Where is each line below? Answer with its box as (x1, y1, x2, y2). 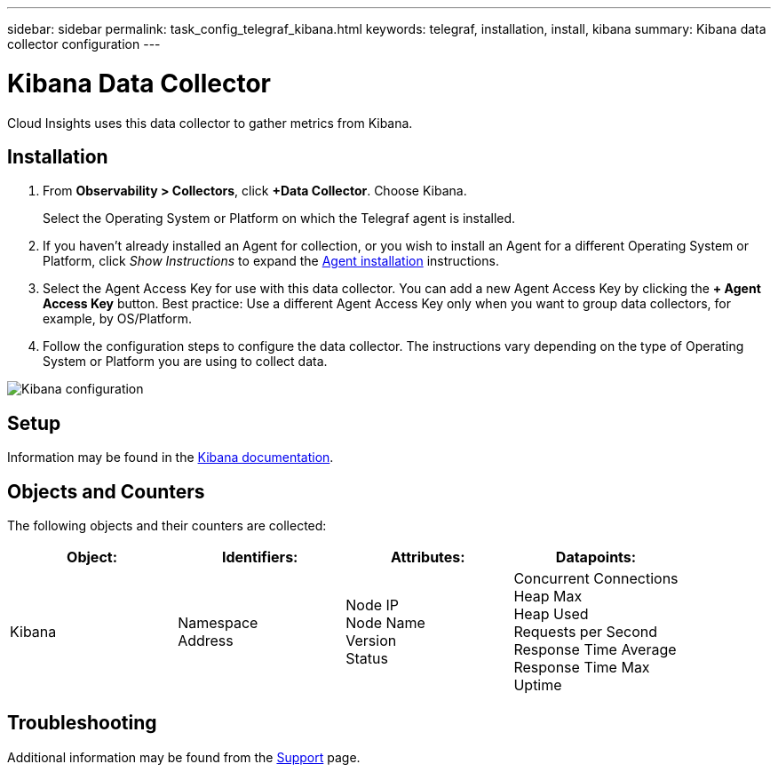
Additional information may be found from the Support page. (7, 749, 361, 765)
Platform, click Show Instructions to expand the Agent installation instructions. (43, 253, 499, 269)
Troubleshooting (7, 712, 157, 735)
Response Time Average (513, 641, 677, 659)
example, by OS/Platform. (43, 311, 192, 327)
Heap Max (513, 587, 583, 606)
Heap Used (513, 605, 589, 624)
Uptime (513, 676, 562, 695)
